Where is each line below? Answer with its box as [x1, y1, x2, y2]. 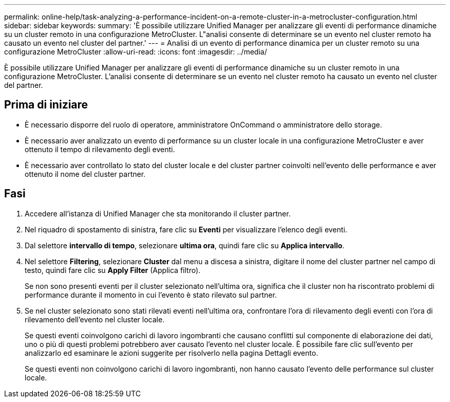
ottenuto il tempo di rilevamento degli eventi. [25, 144, 175, 154]
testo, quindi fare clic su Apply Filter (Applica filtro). [25, 265, 201, 275]
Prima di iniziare [4, 98, 88, 112]
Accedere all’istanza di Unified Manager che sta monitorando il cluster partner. [25, 209, 291, 218]
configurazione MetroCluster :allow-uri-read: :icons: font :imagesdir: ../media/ [4, 47, 267, 56]
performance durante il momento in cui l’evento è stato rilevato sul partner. [25, 290, 277, 299]
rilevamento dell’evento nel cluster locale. [25, 315, 165, 324]
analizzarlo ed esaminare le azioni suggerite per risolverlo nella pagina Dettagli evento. [25, 348, 318, 357]
